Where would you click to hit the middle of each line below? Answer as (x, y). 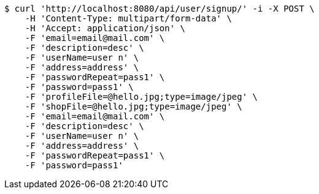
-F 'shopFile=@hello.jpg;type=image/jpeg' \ (133, 106)
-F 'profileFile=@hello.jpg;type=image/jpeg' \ (141, 97)
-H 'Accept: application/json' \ (105, 28)
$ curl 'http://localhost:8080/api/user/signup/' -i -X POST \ (159, 9)
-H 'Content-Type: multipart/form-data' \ (128, 18)
